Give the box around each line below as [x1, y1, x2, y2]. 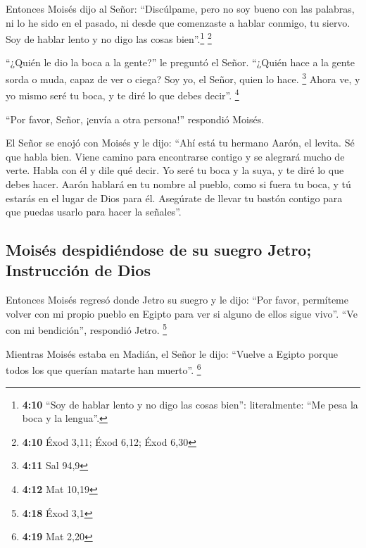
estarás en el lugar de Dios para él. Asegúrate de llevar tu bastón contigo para [6, 190, 343, 205]
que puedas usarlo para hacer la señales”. [6, 204, 182, 219]
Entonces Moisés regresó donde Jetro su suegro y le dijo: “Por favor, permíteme [6, 292, 349, 307]
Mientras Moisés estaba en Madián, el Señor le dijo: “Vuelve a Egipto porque [6, 346, 338, 361]
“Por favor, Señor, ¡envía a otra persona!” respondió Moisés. [6, 111, 265, 126]
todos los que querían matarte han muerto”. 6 [6, 361, 201, 377]
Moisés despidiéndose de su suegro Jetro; [6, 239, 312, 261]
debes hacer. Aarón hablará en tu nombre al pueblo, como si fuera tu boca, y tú [6, 176, 351, 191]
